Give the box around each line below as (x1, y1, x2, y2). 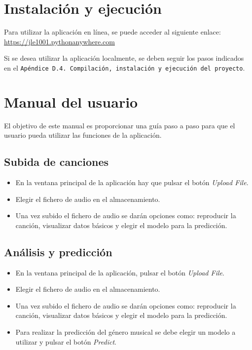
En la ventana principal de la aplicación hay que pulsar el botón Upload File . (15, 177, 249, 188)
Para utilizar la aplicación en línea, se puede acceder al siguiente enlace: (4, 27, 221, 37)
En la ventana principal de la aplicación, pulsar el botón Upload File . (15, 267, 224, 277)
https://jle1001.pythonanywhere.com (4, 36, 115, 46)
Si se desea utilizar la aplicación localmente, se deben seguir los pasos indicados (4, 53, 244, 63)
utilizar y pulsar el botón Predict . (15, 336, 116, 347)
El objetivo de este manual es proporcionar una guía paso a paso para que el (4, 120, 235, 130)
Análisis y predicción (4, 244, 112, 259)
